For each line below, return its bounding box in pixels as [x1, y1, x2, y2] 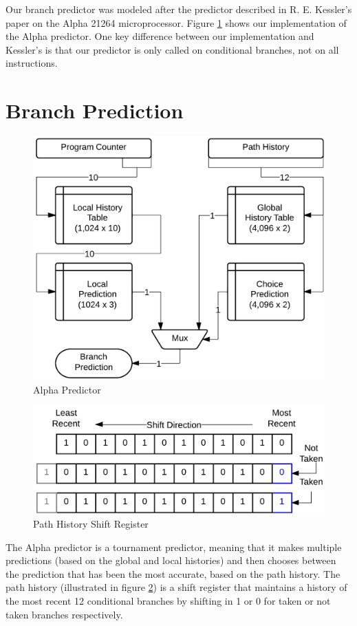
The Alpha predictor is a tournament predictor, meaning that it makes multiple [6, 539, 342, 554]
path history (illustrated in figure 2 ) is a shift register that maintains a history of [6, 580, 347, 594]
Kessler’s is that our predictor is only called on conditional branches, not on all [6, 42, 339, 56]
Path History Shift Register [33, 516, 149, 530]
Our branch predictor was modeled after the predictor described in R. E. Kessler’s [6, 2, 352, 16]
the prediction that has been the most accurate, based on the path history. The [6, 566, 340, 581]
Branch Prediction [6, 96, 184, 125]
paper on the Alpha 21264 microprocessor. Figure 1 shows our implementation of [6, 15, 347, 30]
